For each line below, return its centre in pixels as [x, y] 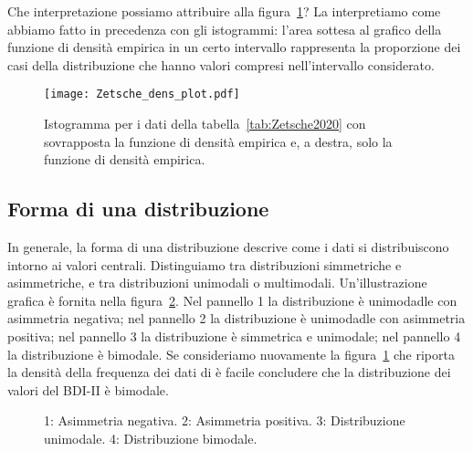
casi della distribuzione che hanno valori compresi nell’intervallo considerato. [221, 64]
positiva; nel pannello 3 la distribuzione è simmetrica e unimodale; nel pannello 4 [234, 336]
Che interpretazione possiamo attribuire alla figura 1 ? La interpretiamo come [224, 11]
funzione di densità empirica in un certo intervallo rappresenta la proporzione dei [234, 47]
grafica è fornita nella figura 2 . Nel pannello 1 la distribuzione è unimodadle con [232, 300]
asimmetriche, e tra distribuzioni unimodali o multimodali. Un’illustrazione [217, 283]
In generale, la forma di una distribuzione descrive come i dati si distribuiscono [228, 247]
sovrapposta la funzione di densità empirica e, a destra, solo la [218, 141]
